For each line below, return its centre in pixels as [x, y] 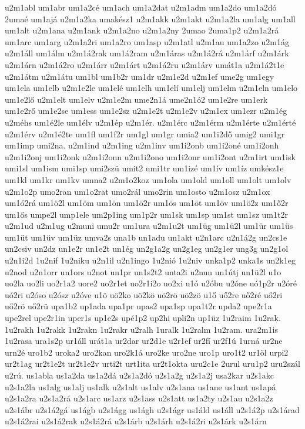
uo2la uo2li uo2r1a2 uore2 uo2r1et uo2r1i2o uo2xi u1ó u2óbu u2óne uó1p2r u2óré [151, 283]
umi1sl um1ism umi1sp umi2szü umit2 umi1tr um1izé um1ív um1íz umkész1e [144, 168]
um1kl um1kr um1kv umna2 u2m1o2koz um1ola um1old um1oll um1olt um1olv [148, 179]
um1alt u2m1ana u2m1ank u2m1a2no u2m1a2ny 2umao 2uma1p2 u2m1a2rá [142, 30]
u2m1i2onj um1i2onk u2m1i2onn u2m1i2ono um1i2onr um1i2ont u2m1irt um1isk [150, 156]
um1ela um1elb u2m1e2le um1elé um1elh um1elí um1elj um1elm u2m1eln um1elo [151, 88]
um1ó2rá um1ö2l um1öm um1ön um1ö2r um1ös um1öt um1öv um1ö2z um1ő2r [147, 203]
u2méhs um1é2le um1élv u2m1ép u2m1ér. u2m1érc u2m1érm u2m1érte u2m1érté [150, 122]
